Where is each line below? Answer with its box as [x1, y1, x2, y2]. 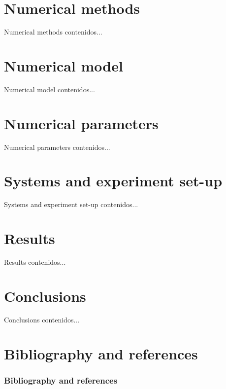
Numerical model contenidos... [4, 84, 95, 94]
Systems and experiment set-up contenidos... [4, 199, 138, 210]
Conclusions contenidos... [4, 314, 80, 324]
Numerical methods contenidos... [4, 27, 102, 37]
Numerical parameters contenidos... [4, 141, 110, 152]
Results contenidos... [4, 257, 66, 267]
